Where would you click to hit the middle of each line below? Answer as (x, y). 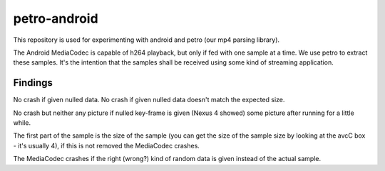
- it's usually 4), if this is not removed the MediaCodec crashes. (106, 145)
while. (22, 123)
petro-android (56, 18)
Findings (33, 83)
